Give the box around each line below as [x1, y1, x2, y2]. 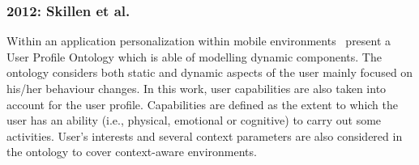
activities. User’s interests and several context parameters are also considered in [6, 127, 403, 144]
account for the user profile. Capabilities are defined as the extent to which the [6, 95, 398, 112]
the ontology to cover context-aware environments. [6, 143, 257, 160]
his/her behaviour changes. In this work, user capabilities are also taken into [6, 80, 387, 96]
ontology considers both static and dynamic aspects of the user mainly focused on [6, 64, 413, 81]
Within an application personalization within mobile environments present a [6, 32, 391, 49]
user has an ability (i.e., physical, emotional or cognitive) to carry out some [6, 112, 382, 129]
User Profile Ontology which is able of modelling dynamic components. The [6, 48, 382, 65]
